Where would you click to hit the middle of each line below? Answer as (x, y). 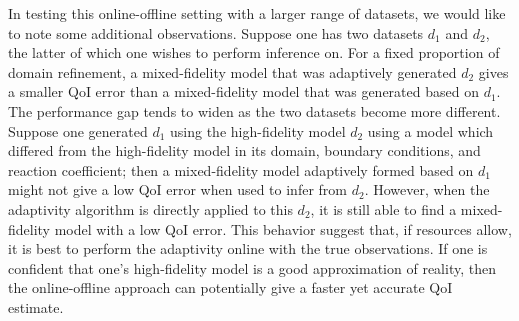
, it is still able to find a (383, 208)
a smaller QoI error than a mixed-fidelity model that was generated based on (243, 91)
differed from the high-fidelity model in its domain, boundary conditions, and (244, 150)
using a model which (430, 130)
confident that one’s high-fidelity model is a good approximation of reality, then (252, 267)
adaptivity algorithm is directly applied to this (150, 208)
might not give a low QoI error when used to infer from (177, 189)
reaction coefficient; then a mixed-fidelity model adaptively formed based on (241, 169)
